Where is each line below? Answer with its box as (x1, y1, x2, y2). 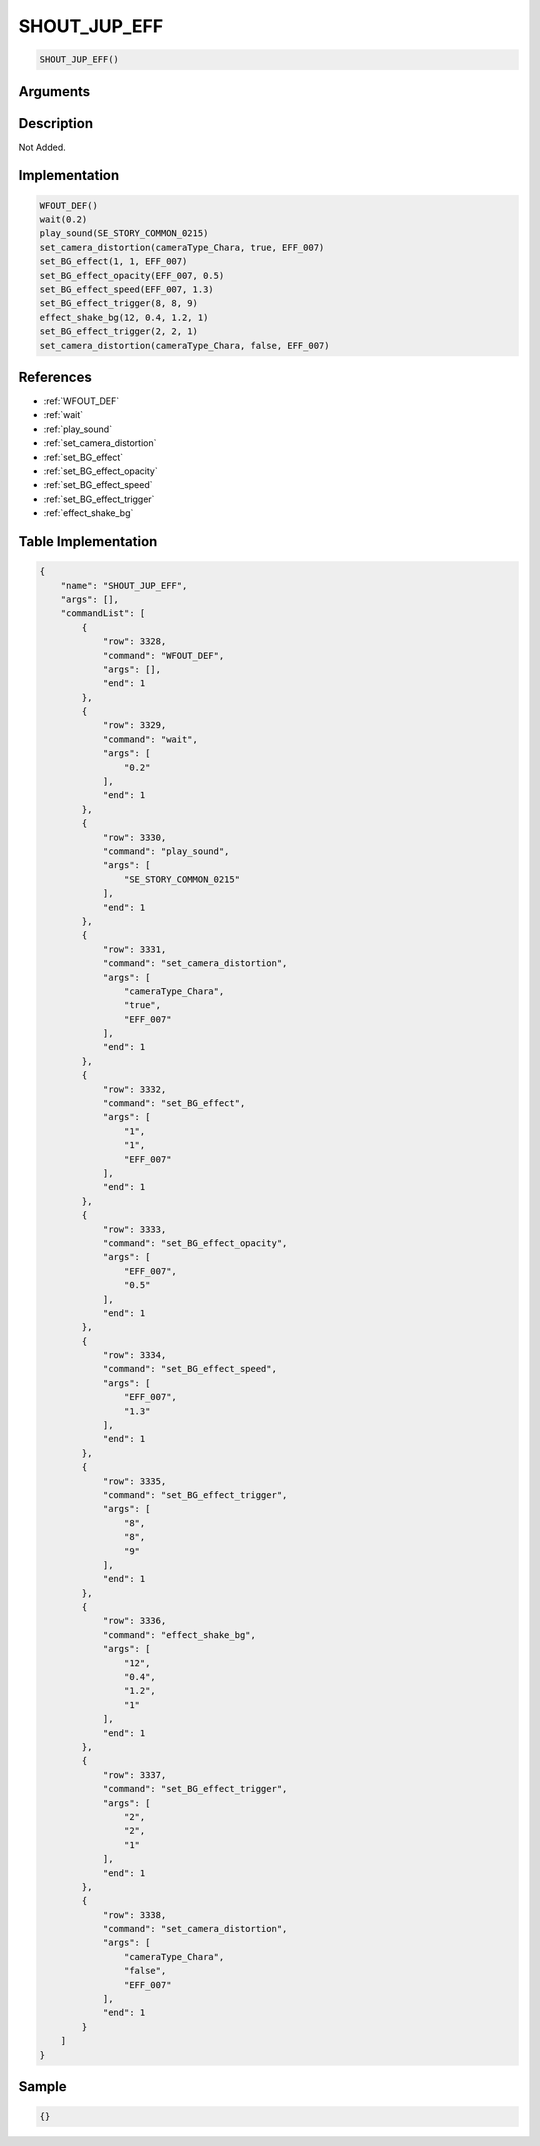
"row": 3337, (102, 1769, 167, 1780)
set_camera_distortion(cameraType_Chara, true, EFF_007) (39, 241, 325, 253)
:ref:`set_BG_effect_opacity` (43, 465, 159, 477)
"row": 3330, (102, 831, 167, 843)
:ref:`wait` (43, 409, 84, 421)
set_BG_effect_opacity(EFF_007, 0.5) (39, 270, 225, 281)
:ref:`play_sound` (43, 423, 113, 435)
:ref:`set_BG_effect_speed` (43, 479, 154, 491)
